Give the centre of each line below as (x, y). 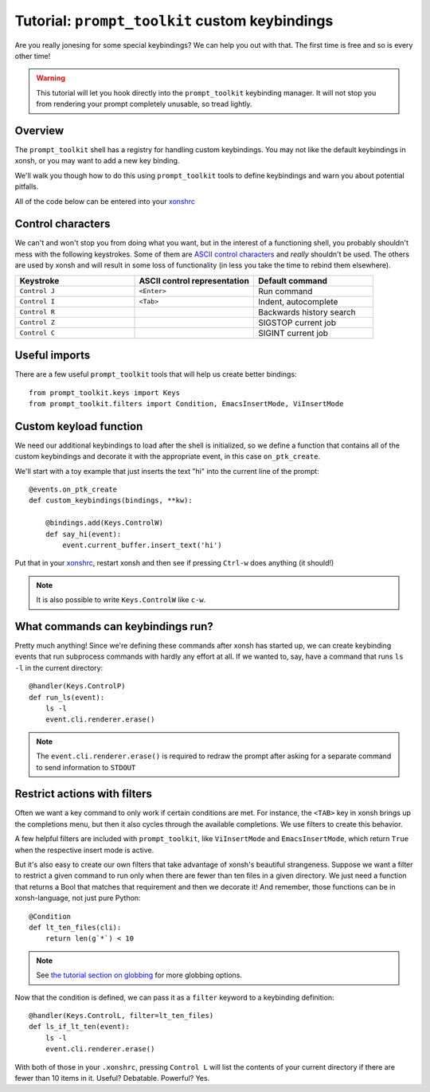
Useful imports (53, 356)
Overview (39, 130)
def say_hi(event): (83, 534)
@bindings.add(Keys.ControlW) (104, 523)
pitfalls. (27, 186)
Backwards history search (307, 312)
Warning (51, 78)
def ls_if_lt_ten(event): (80, 1027)
